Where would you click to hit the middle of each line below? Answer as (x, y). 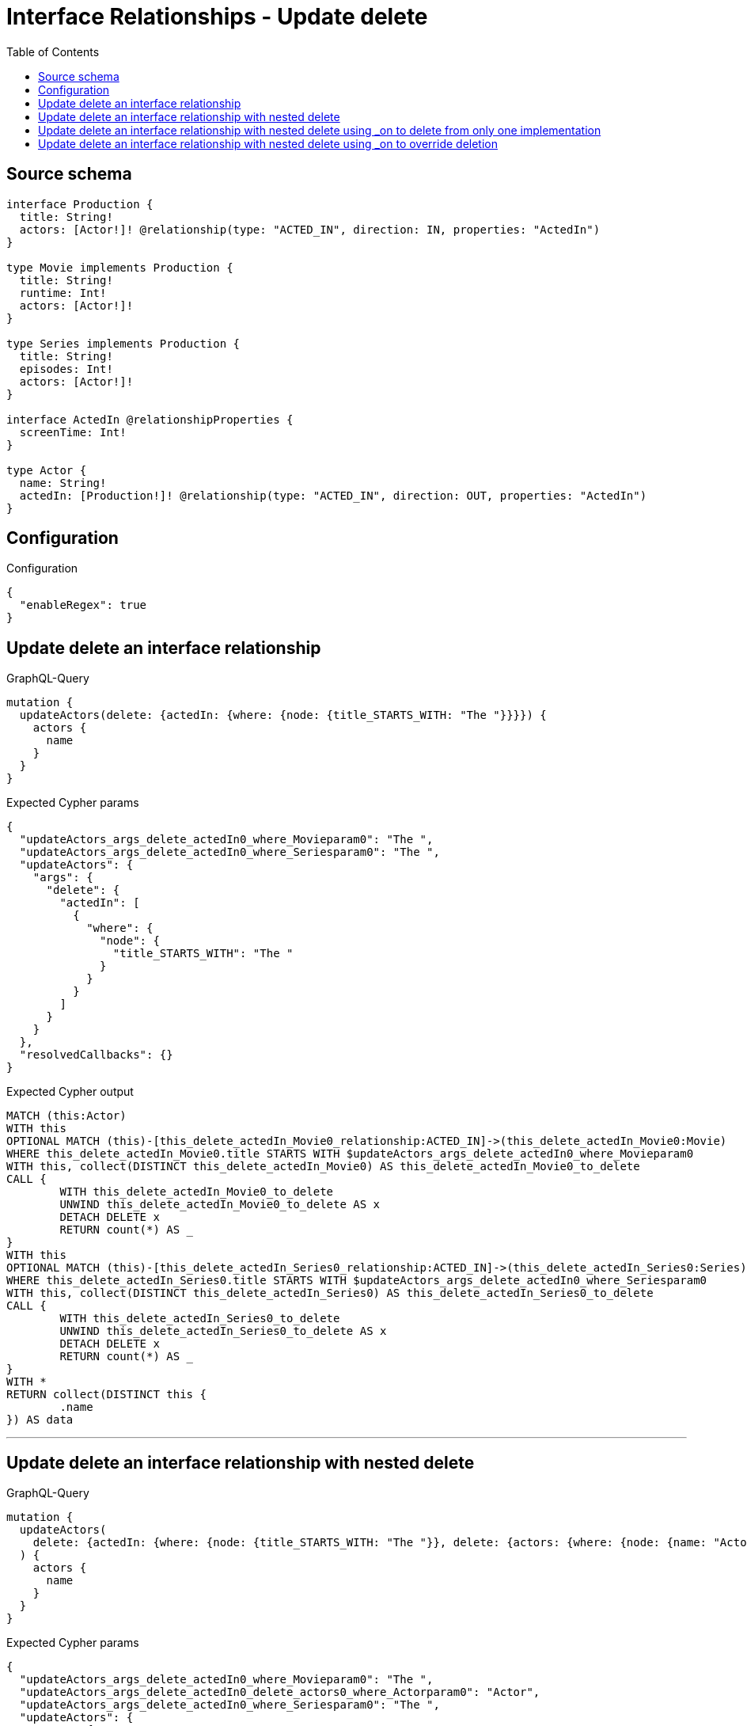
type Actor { (47, 470)
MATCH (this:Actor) (66, 1116)
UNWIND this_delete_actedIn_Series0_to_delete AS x (223, 1331)
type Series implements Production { (123, 343)
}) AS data (40, 1420)
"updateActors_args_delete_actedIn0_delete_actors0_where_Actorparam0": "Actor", (280, 1692)
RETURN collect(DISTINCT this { (106, 1395)
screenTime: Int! (73, 432)
